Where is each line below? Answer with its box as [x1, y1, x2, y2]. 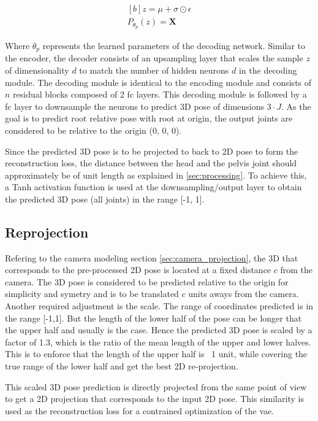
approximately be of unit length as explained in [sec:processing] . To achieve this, [5, 168, 307, 181]
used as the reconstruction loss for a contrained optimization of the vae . [5, 404, 274, 417]
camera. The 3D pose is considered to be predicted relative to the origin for [5, 275, 289, 288]
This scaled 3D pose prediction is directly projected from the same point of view [5, 380, 307, 393]
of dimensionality [5, 63, 69, 76]
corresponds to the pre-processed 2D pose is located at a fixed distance [5, 263, 271, 276]
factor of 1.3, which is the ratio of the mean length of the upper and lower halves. [5, 335, 311, 348]
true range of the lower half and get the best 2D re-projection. [5, 360, 238, 373]
